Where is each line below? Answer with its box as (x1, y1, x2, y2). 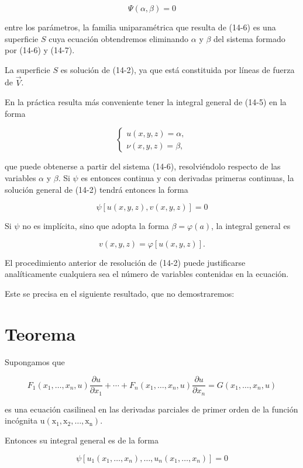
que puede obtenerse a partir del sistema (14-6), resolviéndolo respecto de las (5, 160, 281, 172)
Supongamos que (5, 355, 65, 368)
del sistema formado (214, 32, 285, 44)
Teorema (5, 321, 76, 345)
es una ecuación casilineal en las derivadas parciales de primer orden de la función (5, 403, 298, 415)
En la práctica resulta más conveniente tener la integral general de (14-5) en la (5, 96, 287, 108)
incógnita (5, 414, 38, 427)
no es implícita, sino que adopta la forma (22, 220, 169, 232)
